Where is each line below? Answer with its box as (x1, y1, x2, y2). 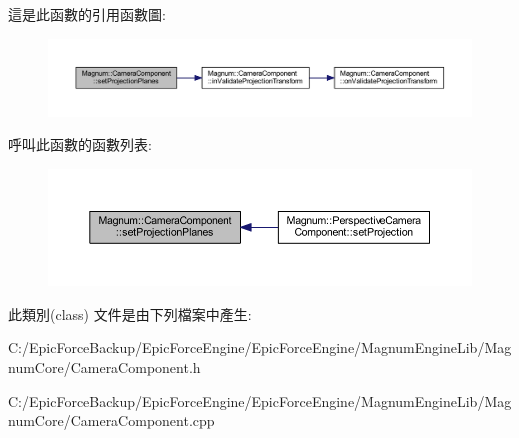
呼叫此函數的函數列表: (8, 134, 152, 155)
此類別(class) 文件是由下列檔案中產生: (8, 303, 252, 324)
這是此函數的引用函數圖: (8, 4, 166, 24)
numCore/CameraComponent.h (8, 356, 201, 377)
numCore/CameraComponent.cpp (8, 410, 215, 431)
